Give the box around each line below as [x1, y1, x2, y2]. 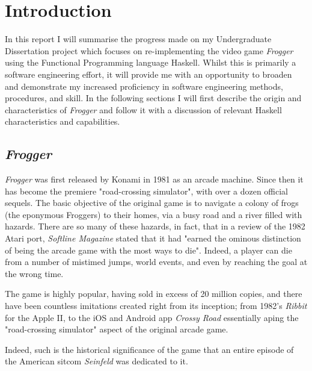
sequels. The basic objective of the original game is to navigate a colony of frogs [5, 196, 299, 209]
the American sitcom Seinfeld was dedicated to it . [5, 355, 188, 367]
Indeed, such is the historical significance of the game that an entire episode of [5, 343, 294, 355]
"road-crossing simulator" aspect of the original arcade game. [5, 323, 228, 335]
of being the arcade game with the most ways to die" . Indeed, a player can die [5, 243, 292, 256]
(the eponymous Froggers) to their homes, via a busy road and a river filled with [5, 208, 302, 220]
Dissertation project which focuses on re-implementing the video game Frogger [5, 44, 293, 57]
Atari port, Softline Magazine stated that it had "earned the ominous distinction [5, 232, 301, 245]
